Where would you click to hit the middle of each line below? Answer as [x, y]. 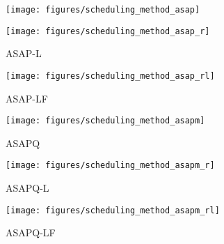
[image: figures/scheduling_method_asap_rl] [110, 76]
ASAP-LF [27, 98]
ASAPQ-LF [31, 232]
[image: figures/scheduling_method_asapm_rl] [113, 210]
